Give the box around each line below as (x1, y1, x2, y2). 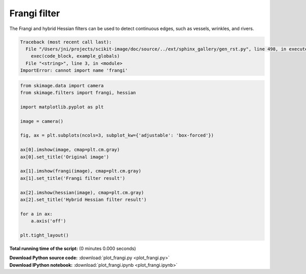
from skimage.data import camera (20, 83, 104, 89)
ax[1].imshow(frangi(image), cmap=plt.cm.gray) (20, 168, 141, 174)
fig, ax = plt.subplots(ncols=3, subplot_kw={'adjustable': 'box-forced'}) (20, 132, 214, 139)
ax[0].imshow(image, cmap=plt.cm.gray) (20, 147, 120, 153)
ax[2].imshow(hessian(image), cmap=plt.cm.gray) (20, 189, 144, 196)
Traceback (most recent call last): (20, 39, 112, 45)
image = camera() (20, 118, 64, 124)
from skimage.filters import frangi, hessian (20, 90, 136, 96)
